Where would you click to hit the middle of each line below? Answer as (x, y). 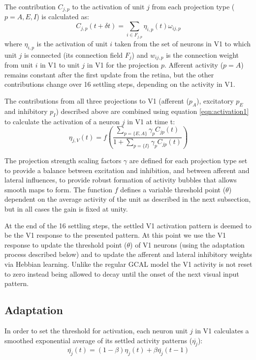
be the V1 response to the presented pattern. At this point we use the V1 (115, 235)
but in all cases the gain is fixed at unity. (66, 209)
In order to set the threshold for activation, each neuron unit (96, 330)
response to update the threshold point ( (66, 244)
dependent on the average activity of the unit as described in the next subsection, (128, 199)
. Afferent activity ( (194, 65)
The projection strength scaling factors (63, 161)
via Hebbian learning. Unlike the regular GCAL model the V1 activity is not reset (128, 264)
